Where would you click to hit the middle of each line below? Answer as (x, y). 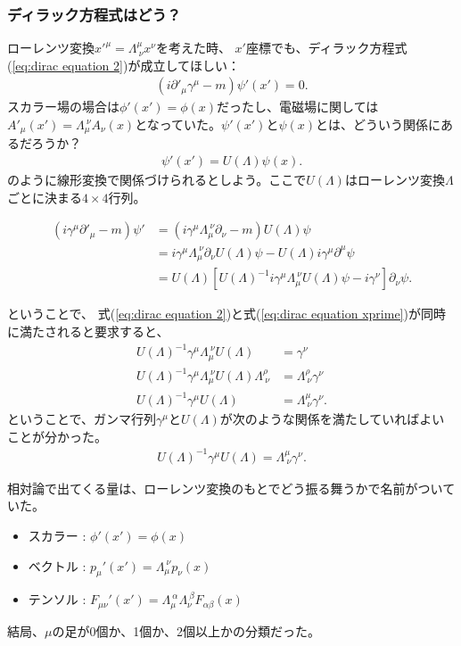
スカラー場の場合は (63, 107)
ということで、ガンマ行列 (82, 419)
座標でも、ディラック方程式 (326, 48)
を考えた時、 (193, 48)
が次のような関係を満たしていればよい (332, 419)
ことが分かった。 (57, 436)
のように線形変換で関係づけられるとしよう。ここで (157, 180)
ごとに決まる (45, 197)
